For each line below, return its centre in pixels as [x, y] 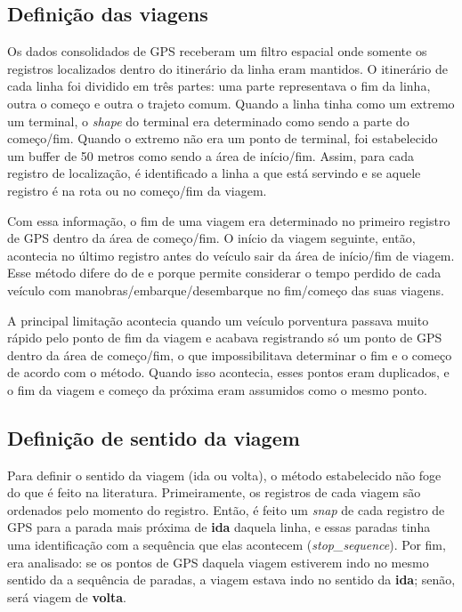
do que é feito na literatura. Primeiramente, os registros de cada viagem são [214, 492]
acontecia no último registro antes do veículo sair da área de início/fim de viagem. [231, 255]
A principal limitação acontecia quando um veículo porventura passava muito [218, 320]
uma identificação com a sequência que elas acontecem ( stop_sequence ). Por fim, [227, 545]
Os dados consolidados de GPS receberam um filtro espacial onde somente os [217, 51]
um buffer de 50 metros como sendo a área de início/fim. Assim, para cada [211, 155]
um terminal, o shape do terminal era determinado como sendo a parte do [208, 121]
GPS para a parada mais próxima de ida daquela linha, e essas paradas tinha [219, 527]
